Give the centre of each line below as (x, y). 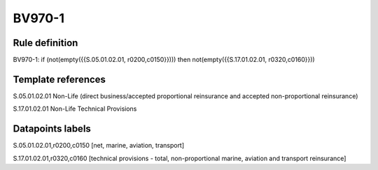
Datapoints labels (52, 129)
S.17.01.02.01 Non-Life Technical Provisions (75, 109)
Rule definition (45, 43)
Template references (59, 79)
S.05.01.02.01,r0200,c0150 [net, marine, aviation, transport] (99, 146)
